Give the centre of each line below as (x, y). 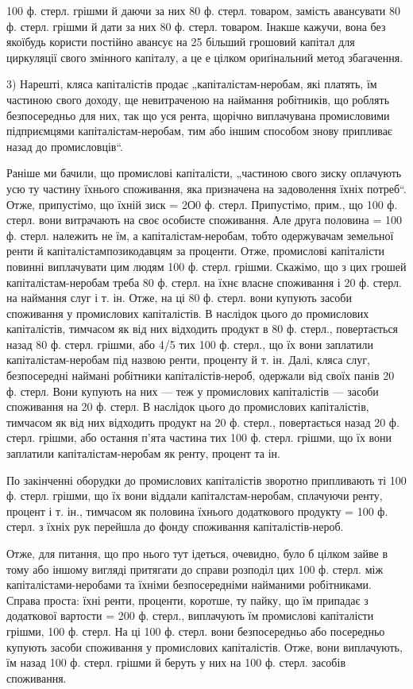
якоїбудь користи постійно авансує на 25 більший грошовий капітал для (181, 42)
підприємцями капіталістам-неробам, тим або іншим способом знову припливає (199, 131)
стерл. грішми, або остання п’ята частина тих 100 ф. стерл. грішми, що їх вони (199, 437)
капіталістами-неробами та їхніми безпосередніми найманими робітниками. (189, 584)
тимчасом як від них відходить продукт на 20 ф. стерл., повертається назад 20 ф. (203, 422)
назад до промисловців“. (65, 146)
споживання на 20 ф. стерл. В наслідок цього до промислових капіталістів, (188, 406)
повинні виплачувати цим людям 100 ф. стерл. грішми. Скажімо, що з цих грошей (206, 266)
